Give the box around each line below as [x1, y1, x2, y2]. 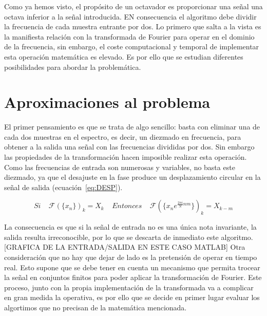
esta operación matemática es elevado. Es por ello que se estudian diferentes [4, 51, 243, 62]
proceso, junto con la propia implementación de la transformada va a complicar [4, 282, 254, 292]
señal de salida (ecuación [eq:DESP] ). [4, 181, 123, 192]
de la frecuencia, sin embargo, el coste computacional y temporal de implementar [4, 41, 259, 52]
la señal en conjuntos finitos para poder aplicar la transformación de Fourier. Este [4, 272, 262, 283]
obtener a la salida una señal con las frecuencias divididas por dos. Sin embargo [4, 141, 255, 152]
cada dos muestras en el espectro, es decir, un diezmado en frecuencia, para [4, 131, 241, 142]
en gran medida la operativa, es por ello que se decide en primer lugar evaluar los [4, 292, 260, 303]
